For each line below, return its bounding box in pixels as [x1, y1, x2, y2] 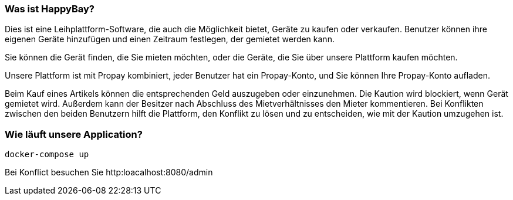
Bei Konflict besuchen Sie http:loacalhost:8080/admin [5, 167, 213, 178]
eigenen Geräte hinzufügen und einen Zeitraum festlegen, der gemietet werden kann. [5, 34, 335, 45]
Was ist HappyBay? [5, 3, 95, 15]
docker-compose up [5, 150, 89, 160]
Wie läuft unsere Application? [5, 128, 143, 140]
